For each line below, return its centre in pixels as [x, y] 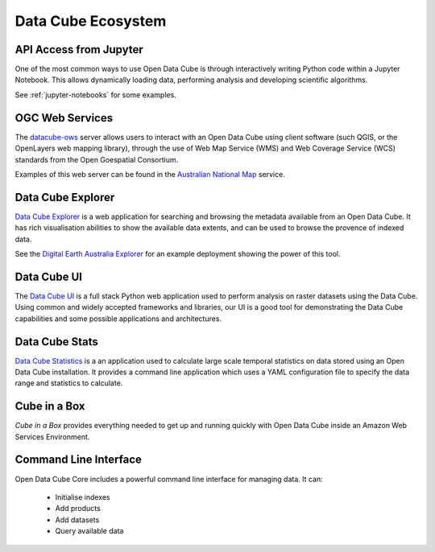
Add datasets [77, 520]
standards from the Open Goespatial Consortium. [97, 159]
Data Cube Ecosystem [91, 21]
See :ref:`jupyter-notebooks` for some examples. [95, 95]
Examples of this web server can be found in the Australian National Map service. [150, 174]
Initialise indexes [83, 497]
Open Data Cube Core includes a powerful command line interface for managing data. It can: [169, 479]
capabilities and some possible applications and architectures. [118, 319]
